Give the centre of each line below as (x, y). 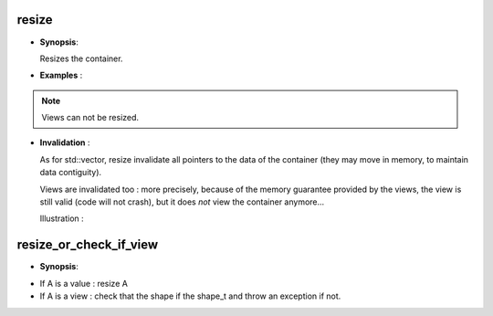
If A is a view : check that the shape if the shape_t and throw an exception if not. (190, 296)
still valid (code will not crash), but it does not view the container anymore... (182, 202)
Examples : (61, 75)
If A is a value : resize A (84, 283)
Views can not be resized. (90, 118)
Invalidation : (65, 142)
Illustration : (62, 218)
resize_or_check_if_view (88, 245)
